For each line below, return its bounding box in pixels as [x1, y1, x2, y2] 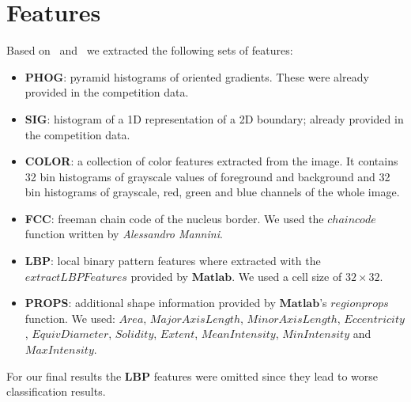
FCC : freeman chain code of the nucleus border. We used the [25, 210, 324, 226]
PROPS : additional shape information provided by [25, 294, 276, 311]
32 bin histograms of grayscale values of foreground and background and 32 [25, 168, 390, 184]
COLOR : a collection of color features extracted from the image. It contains [25, 153, 398, 169]
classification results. [6, 383, 106, 400]
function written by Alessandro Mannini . [25, 226, 223, 242]
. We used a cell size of [232, 267, 342, 284]
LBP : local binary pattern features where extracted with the [25, 252, 321, 269]
